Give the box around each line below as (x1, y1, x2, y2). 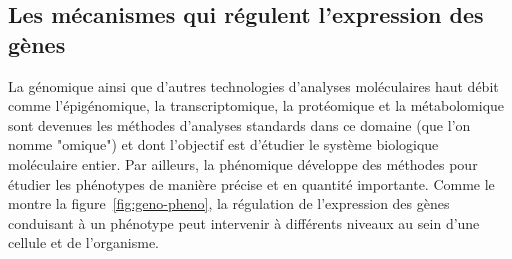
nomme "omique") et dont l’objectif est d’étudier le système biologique (8, 134, 439, 155)
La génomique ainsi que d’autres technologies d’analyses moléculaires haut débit (8, 75, 499, 96)
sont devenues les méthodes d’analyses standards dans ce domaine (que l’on (8, 114, 471, 135)
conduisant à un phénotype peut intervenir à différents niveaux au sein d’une (8, 212, 480, 233)
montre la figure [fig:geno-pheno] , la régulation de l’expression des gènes (8, 193, 450, 214)
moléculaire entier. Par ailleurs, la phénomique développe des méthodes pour (8, 153, 478, 174)
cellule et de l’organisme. (8, 232, 159, 253)
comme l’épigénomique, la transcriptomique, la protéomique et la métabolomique (8, 95, 505, 116)
